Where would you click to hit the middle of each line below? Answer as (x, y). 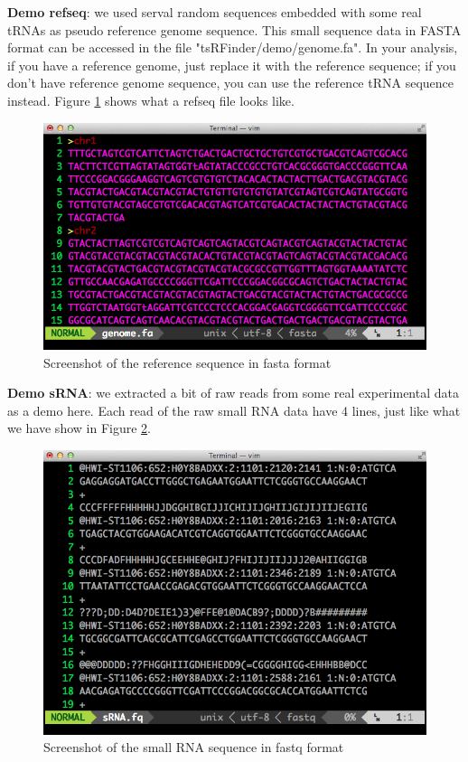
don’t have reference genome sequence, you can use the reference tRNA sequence (230, 83)
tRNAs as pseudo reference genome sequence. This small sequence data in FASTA (234, 29)
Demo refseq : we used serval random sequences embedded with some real (215, 12)
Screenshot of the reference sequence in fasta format (187, 362)
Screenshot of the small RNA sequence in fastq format (194, 747)
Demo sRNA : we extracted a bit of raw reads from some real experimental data (233, 393)
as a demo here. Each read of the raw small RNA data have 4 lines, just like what (234, 410)
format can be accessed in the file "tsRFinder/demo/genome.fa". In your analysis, (233, 47)
